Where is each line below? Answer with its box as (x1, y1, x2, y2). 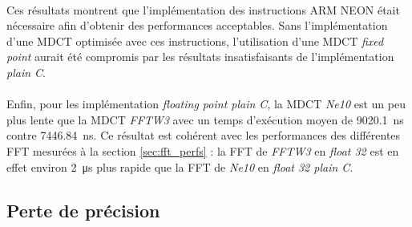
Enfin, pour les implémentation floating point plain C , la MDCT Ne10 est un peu (6, 95, 406, 112)
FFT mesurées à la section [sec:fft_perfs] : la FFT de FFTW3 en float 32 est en (6, 142, 399, 159)
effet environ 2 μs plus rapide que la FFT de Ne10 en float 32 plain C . (6, 158, 353, 175)
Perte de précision (6, 197, 160, 222)
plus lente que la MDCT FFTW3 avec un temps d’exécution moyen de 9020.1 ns (6, 111, 404, 128)
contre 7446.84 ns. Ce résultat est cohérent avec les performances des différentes (6, 127, 401, 144)
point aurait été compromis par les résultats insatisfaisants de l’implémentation (6, 48, 394, 65)
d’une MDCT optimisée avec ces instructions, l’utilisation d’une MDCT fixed (6, 32, 384, 49)
